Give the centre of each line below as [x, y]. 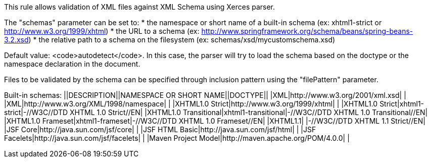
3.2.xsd [16, 40]
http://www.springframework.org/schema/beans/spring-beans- [307, 31]
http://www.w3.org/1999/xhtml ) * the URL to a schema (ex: [102, 31]
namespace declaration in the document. [72, 64]
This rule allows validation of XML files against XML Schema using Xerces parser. [140, 7]
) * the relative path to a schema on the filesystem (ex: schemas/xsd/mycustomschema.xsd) [182, 40]
